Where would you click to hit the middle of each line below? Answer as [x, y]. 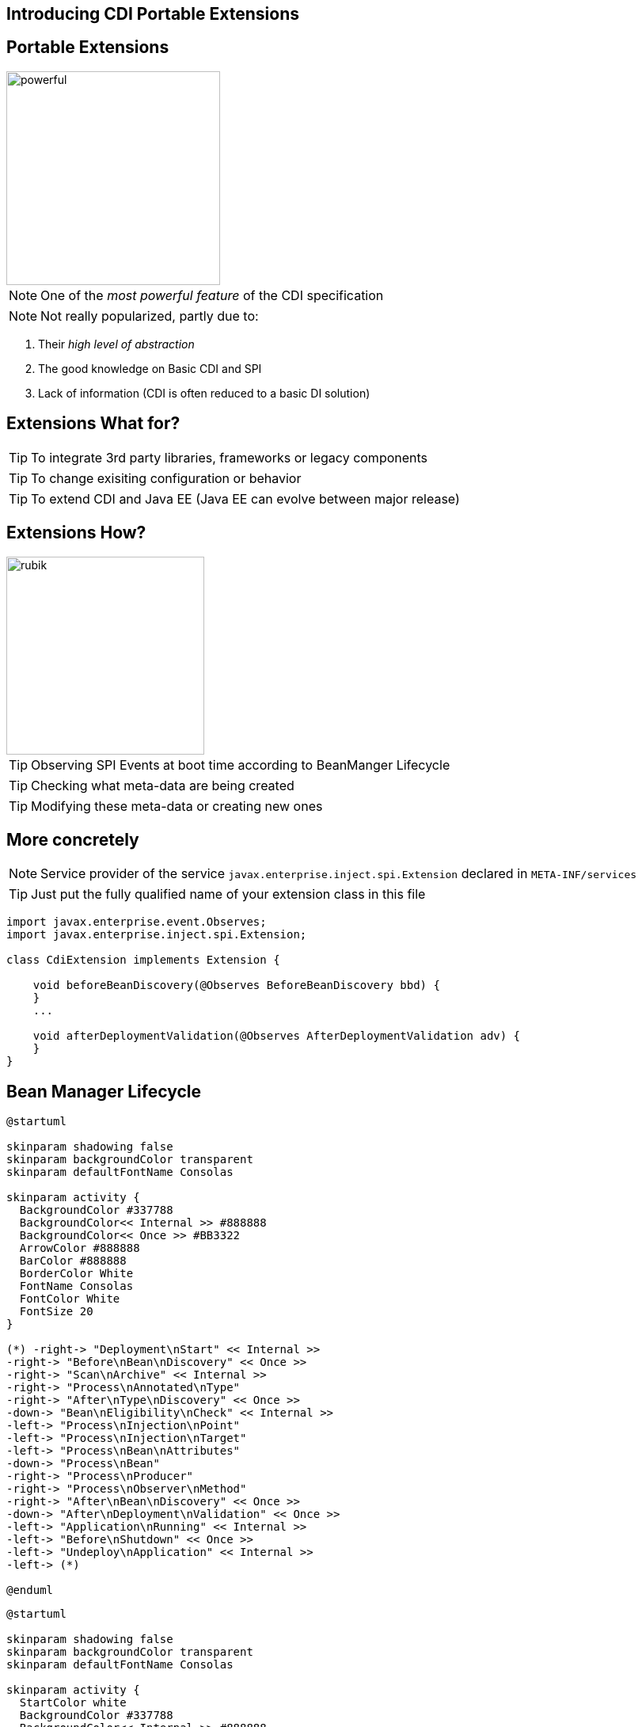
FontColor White [70, 1299]
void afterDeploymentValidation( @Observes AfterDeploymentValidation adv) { [277, 1036]
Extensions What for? [93, 424]
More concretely [73, 839]
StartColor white [73, 1703]
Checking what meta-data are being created [163, 785]
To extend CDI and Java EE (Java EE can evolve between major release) [245, 498]
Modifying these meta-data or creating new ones [177, 806]
